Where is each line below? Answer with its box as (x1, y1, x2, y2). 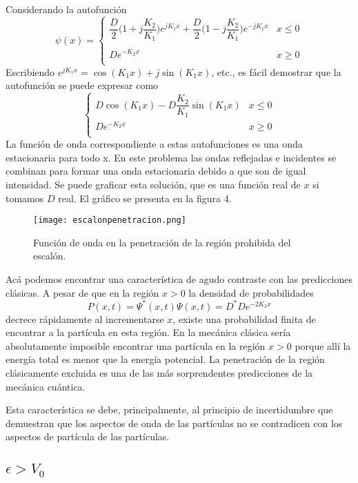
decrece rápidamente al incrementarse (6, 311, 164, 326)
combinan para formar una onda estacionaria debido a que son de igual (6, 164, 306, 178)
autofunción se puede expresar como (6, 78, 159, 92)
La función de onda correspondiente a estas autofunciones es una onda (6, 137, 303, 151)
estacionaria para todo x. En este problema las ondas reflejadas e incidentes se (6, 150, 337, 164)
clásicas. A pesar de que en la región (6, 285, 159, 299)
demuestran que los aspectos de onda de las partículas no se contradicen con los (6, 415, 343, 430)
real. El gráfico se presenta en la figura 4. (58, 190, 232, 205)
